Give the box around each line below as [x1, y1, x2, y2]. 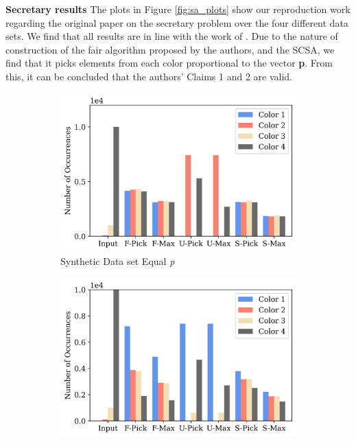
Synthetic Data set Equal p [60, 254, 175, 268]
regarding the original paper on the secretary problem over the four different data [5, 15, 348, 30]
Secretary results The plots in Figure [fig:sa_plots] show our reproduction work [5, 2, 351, 16]
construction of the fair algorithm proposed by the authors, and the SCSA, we [5, 42, 335, 56]
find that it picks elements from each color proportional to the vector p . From [5, 56, 333, 70]
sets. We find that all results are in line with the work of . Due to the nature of [5, 29, 338, 43]
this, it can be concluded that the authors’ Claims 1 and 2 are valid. [5, 69, 292, 83]
